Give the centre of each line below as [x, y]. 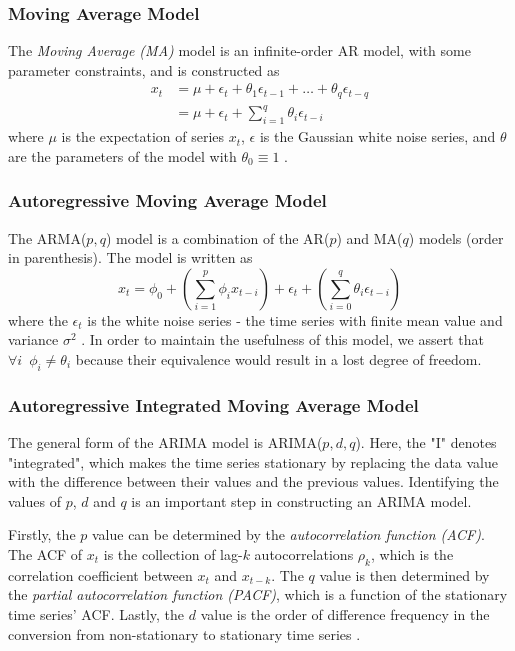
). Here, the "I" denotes [426, 442]
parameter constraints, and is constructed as [144, 69]
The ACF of [45, 553]
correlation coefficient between [100, 574]
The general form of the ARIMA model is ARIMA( [165, 442]
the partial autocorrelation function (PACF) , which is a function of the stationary [258, 594]
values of [34, 500]
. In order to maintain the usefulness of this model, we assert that [282, 339]
